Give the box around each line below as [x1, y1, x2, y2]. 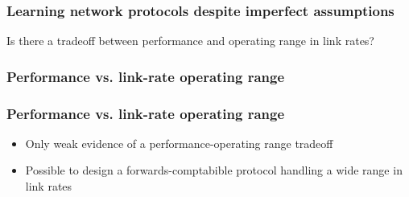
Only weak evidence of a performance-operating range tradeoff [25, 134, 333, 151]
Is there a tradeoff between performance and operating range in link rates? [6, 32, 374, 49]
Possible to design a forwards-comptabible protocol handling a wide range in [25, 162, 403, 179]
